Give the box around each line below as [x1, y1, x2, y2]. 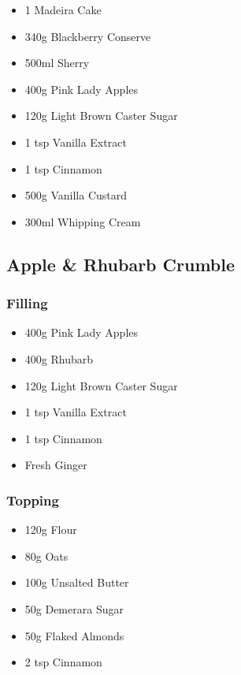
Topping [6, 490, 59, 509]
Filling [6, 293, 48, 313]
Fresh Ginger [24, 457, 87, 473]
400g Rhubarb [24, 350, 93, 367]
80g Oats [24, 547, 69, 564]
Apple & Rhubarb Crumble [6, 252, 235, 276]
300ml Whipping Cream [24, 213, 141, 229]
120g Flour [24, 521, 77, 538]
